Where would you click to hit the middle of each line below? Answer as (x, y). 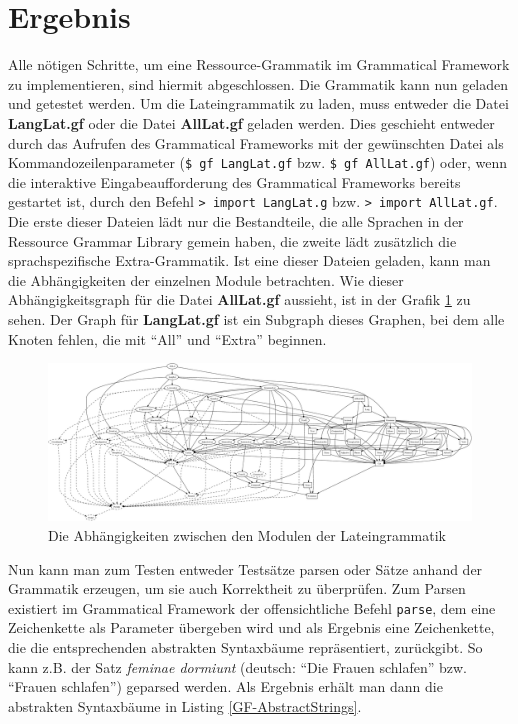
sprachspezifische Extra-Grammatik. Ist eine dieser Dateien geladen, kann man (249, 260)
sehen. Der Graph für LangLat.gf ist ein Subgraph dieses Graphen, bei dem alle (256, 318)
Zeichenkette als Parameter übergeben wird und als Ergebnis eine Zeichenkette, (251, 627)
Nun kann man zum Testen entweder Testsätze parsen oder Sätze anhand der (245, 568)
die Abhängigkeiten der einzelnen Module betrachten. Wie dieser (206, 279)
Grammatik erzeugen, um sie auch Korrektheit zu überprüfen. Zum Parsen (237, 588)
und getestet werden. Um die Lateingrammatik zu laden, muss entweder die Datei (258, 103)
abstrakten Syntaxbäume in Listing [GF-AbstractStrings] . (185, 705)
